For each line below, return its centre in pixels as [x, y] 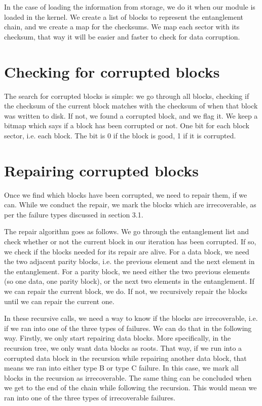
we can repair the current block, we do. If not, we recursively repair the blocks [126, 291]
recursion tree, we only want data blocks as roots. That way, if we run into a [123, 347]
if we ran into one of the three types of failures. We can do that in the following [128, 328]
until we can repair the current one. [59, 301]
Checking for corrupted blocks [112, 71]
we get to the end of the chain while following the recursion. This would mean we [130, 387]
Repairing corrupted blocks [101, 170]
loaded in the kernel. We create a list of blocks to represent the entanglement [124, 16]
